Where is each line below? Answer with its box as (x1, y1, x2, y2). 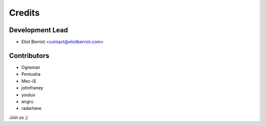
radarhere (21, 105, 42, 111)
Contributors (9, 51, 50, 60)
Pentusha (21, 71, 41, 77)
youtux (21, 92, 35, 98)
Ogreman (21, 64, 40, 70)
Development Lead (9, 26, 68, 34)
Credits (9, 7, 40, 18)
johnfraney (21, 85, 44, 91)
